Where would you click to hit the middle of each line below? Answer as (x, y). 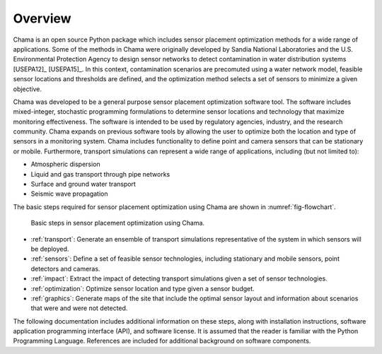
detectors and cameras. (65, 269)
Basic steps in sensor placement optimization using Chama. (118, 223)
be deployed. (50, 249)
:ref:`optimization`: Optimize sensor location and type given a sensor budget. (143, 288)
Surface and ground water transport (83, 184)
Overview (42, 18)
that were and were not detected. (79, 308)
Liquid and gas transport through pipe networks (100, 174)
